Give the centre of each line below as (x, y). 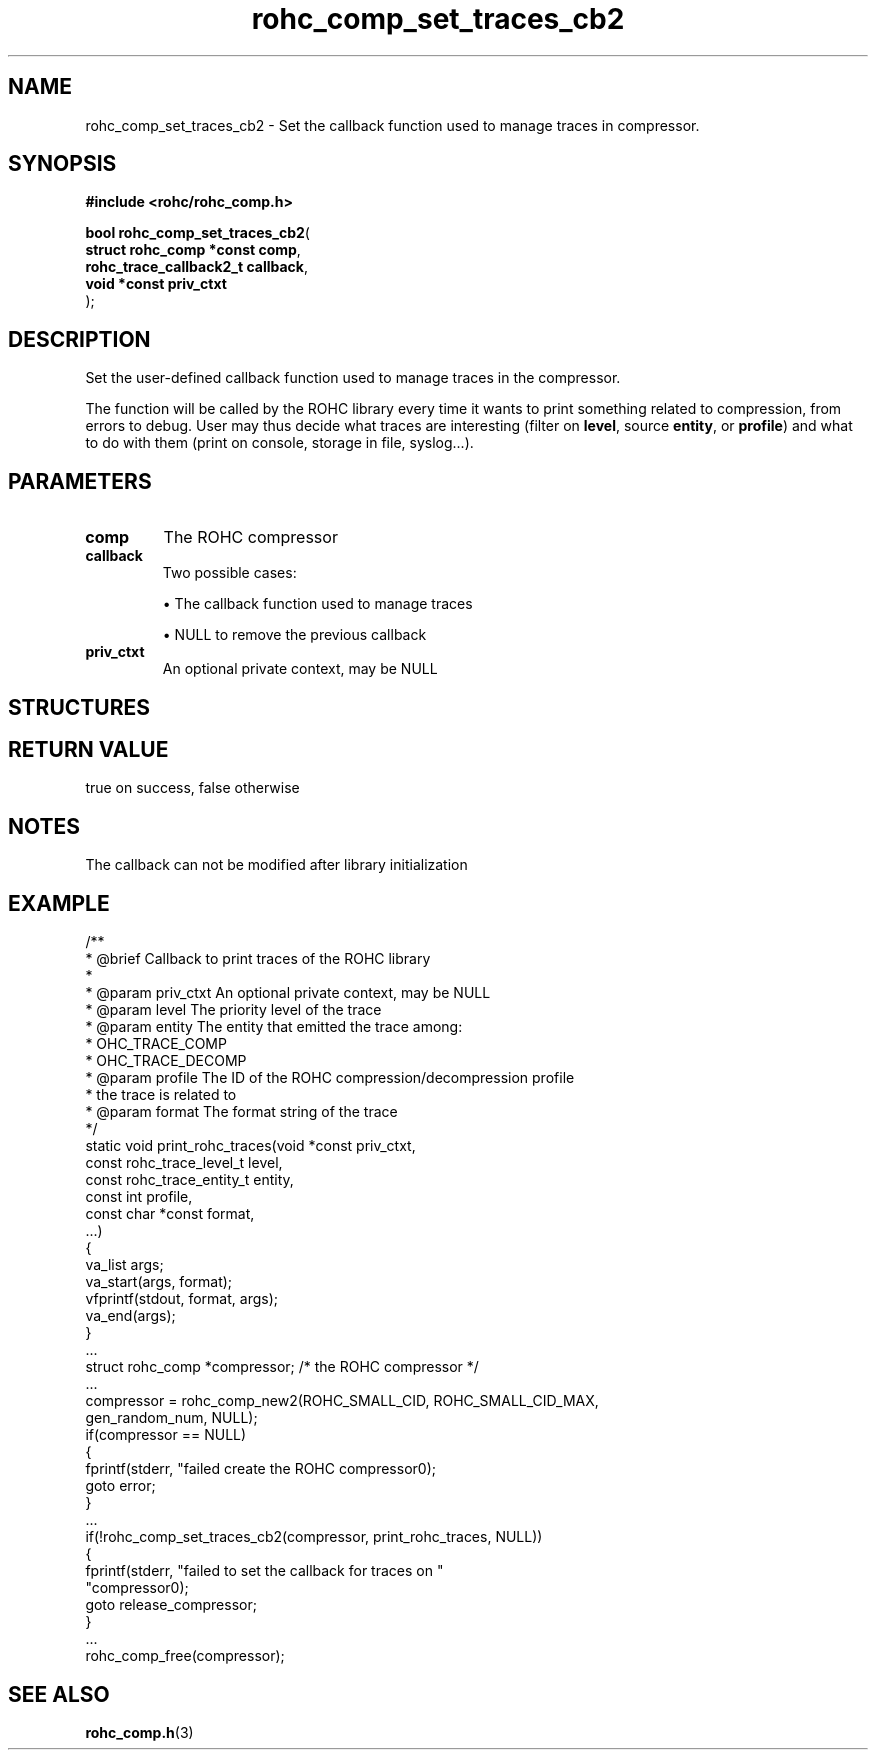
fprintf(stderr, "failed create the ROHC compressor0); (260, 1469)
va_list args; (124, 1265)
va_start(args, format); (159, 1282)
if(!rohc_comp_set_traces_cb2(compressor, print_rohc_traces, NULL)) (314, 1537)
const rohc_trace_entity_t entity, (189, 1180)
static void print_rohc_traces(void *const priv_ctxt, (250, 1146)
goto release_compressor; (171, 1605)
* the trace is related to (161, 1095)
